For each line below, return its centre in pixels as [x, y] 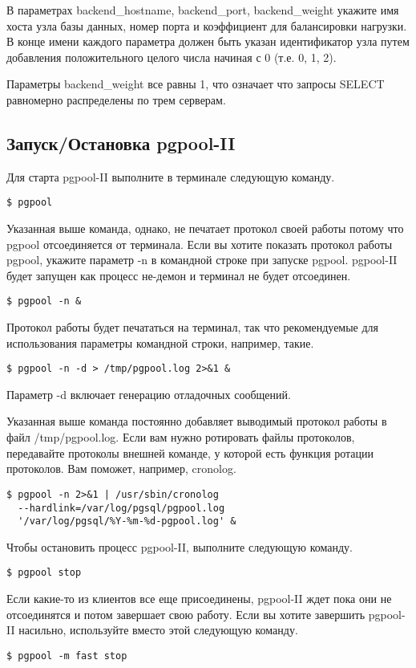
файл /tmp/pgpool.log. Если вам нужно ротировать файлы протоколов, [181, 437]
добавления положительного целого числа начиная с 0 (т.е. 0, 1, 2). [172, 57]
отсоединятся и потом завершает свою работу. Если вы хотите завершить [186, 614]
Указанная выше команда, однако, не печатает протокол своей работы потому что [205, 228]
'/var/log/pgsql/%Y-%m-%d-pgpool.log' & [127, 521]
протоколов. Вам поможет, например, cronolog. [121, 468]
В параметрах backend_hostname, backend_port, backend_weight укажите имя [203, 10]
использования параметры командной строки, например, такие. [160, 342]
